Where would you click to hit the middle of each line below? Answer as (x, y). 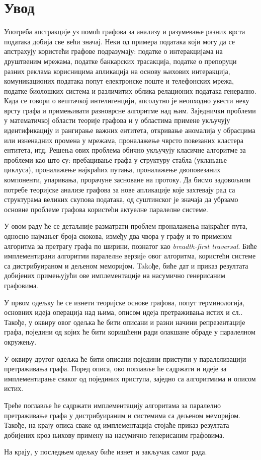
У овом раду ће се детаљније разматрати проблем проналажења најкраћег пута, (126, 226)
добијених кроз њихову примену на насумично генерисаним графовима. (114, 435)
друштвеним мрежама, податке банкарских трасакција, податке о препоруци (120, 61)
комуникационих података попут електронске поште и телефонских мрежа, (119, 81)
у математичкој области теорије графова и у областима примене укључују (117, 120)
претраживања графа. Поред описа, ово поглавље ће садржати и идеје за (115, 369)
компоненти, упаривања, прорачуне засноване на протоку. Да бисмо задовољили (127, 180)
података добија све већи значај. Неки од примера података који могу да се (120, 41)
